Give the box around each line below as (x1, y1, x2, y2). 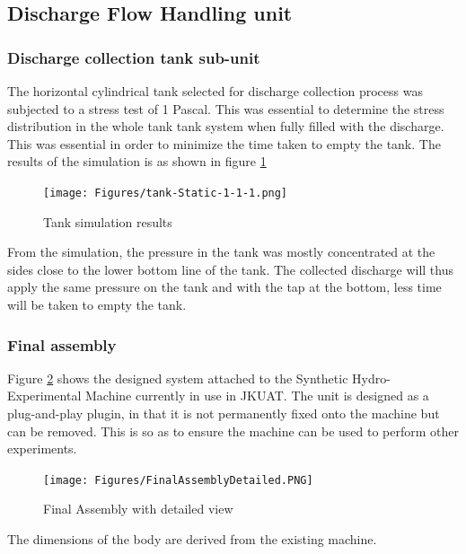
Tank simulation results (43, 212, 172, 231)
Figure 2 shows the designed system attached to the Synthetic (7, 368, 348, 387)
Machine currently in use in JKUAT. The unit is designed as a (84, 386, 429, 405)
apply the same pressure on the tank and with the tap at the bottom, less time (7, 277, 442, 296)
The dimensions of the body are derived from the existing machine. (7, 530, 377, 549)
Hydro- (352, 368, 391, 387)
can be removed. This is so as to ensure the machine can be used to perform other (7, 421, 460, 440)
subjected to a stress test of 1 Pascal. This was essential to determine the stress (7, 99, 444, 118)
